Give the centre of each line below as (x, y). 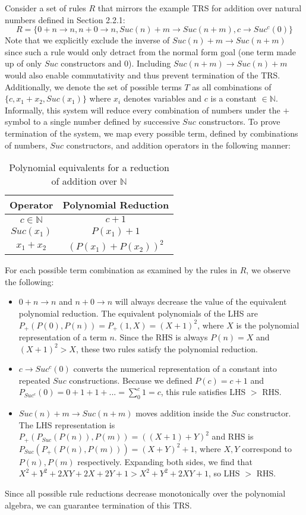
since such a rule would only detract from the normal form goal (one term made (150, 51)
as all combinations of (232, 86)
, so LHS (224, 473)
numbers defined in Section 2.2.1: (65, 19)
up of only (23, 63)
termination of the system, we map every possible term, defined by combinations (152, 133)
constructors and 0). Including (116, 63)
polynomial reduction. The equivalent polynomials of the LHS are (138, 313)
